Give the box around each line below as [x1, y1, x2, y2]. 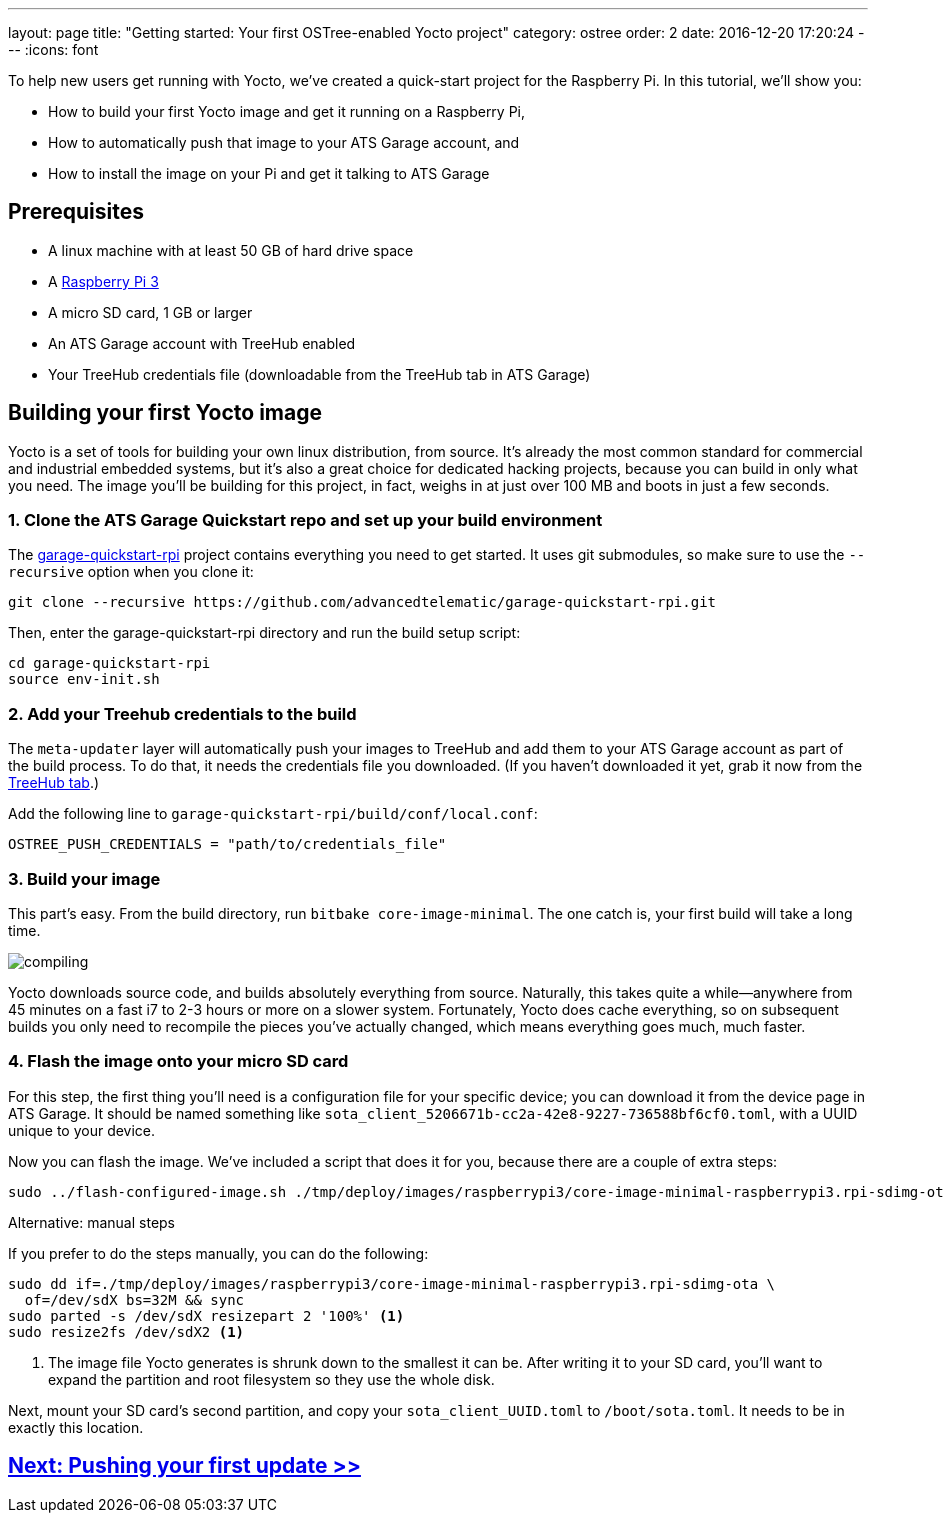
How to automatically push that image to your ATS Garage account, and [48, 134, 520, 151]
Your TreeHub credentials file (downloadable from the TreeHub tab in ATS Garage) [48, 365, 591, 383]
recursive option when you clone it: [8, 563, 254, 581]
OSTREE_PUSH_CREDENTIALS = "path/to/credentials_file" [8, 836, 447, 853]
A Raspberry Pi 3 [48, 272, 159, 290]
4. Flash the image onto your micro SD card [8, 1051, 349, 1072]
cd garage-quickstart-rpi [8, 655, 211, 672]
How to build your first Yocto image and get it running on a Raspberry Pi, [48, 103, 526, 120]
